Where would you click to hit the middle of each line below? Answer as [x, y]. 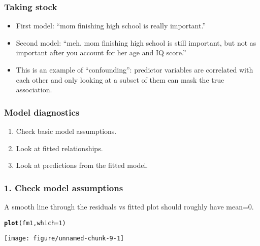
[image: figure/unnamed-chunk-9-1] [64, 239]
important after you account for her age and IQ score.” [101, 52]
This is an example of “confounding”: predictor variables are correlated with [135, 69]
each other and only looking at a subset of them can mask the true [120, 79]
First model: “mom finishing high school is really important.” [111, 26]
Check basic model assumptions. [66, 131]
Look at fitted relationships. [59, 148]
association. [34, 90]
